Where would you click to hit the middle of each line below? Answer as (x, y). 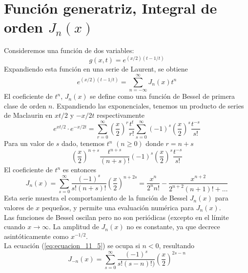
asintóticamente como (36, 236)
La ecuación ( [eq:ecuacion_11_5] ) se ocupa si (72, 246)
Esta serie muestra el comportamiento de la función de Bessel (96, 198)
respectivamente (121, 115)
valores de (19, 207)
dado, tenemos (83, 143)
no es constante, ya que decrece (173, 227)
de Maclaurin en (28, 115)
